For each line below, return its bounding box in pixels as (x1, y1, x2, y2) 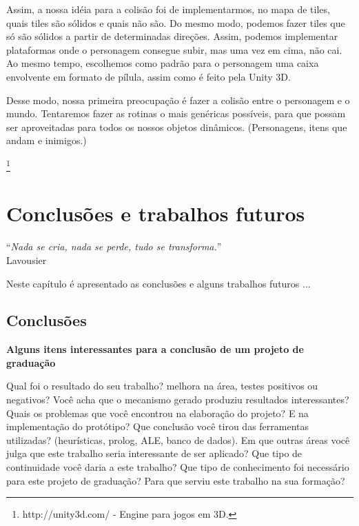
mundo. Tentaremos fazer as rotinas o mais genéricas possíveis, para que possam (6, 106, 346, 121)
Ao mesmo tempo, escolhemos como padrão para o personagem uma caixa (6, 56, 319, 70)
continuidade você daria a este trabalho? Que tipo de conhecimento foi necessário (6, 460, 349, 474)
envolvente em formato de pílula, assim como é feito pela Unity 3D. (6, 69, 291, 83)
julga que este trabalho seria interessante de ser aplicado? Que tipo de (6, 446, 302, 461)
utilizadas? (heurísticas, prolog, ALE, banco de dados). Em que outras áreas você (6, 432, 350, 447)
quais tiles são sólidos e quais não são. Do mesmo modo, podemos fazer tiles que (6, 15, 345, 30)
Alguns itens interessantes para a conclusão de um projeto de (6, 342, 304, 356)
